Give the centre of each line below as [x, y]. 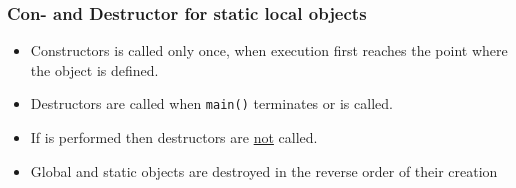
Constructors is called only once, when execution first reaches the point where [269, 50]
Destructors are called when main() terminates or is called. [211, 103]
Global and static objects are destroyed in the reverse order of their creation [264, 170]
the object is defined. [94, 69]
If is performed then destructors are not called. [174, 137]
